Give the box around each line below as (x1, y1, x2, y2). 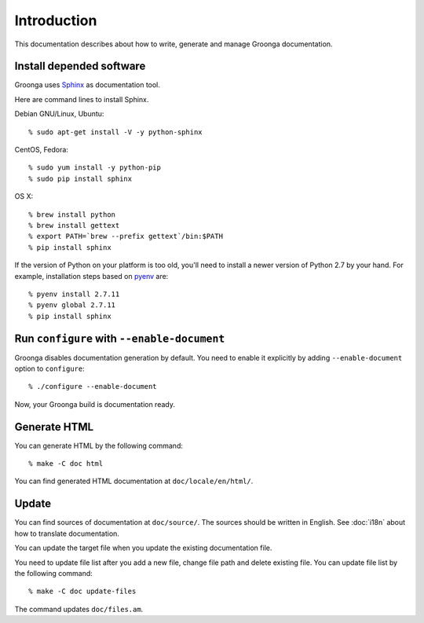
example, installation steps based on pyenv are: (14, 271, 169, 280)
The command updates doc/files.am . (14, 604, 144, 614)
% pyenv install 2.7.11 (28, 289, 120, 299)
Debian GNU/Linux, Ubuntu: (14, 109, 104, 119)
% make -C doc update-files (28, 587, 137, 596)
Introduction (14, 12, 97, 29)
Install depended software (14, 60, 146, 73)
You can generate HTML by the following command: (14, 441, 184, 450)
